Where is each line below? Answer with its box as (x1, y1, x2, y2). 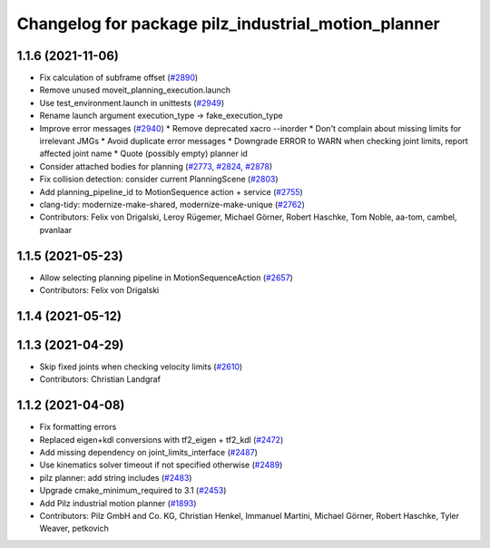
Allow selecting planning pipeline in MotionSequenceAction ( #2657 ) (39, 272, 294, 283)
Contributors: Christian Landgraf (39, 374, 161, 385)
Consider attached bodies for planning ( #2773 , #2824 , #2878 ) (39, 161, 273, 171)
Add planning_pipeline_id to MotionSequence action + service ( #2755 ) (39, 186, 303, 197)
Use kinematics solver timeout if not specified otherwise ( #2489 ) (39, 459, 283, 471)
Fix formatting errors (39, 422, 117, 433)
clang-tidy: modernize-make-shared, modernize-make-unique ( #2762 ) (39, 199, 306, 210)
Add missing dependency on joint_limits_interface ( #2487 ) (39, 447, 258, 458)
